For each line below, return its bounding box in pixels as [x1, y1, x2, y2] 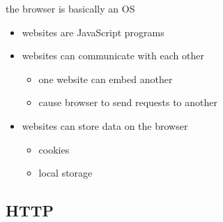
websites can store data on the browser [22, 118, 188, 133]
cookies [38, 142, 70, 156]
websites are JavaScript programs [22, 24, 164, 39]
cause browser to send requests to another [38, 95, 217, 110]
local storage [38, 165, 93, 180]
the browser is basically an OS [6, 1, 135, 15]
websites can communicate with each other [22, 48, 204, 63]
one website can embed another [38, 71, 173, 86]
